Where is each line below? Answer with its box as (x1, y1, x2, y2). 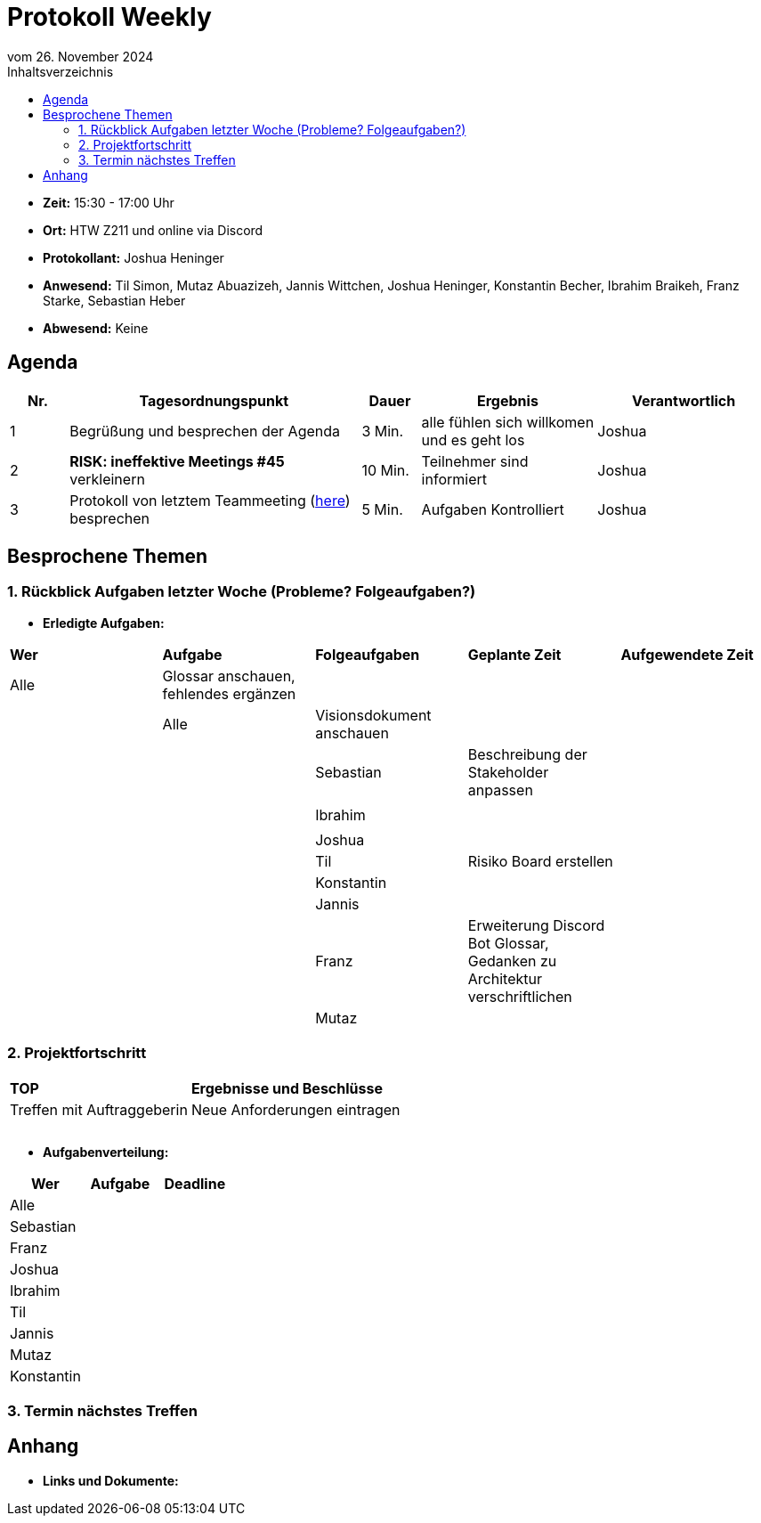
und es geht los (421, 430, 525, 449)
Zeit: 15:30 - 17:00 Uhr (43, 194, 174, 210)
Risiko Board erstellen (467, 851, 613, 870)
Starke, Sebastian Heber (43, 292, 186, 308)
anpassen (467, 780, 533, 799)
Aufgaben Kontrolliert (421, 500, 564, 518)
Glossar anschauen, (162, 666, 295, 685)
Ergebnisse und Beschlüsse (190, 1079, 383, 1097)
